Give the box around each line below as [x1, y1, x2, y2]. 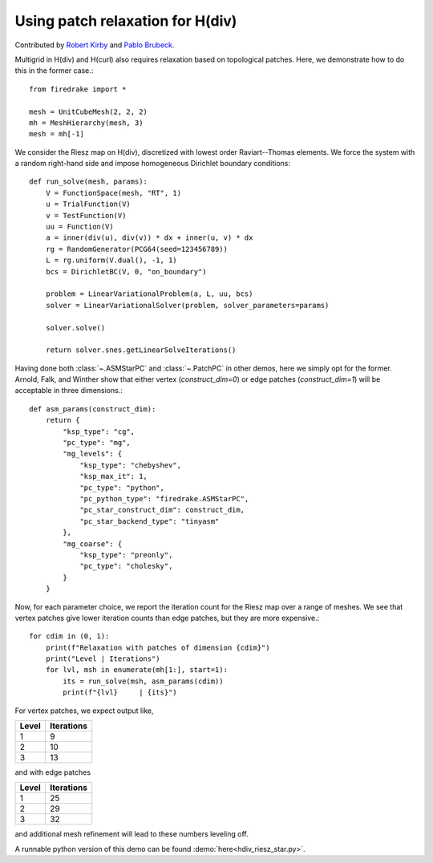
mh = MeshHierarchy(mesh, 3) [29, 118, 144, 128]
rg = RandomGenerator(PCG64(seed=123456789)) [45, 245, 229, 253]
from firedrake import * [29, 84, 127, 94]
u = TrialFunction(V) [45, 200, 132, 209]
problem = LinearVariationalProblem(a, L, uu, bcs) [45, 290, 253, 298]
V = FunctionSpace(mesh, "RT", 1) [45, 188, 182, 197]
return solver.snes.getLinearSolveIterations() [45, 346, 237, 355]
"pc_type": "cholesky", [79, 561, 173, 571]
